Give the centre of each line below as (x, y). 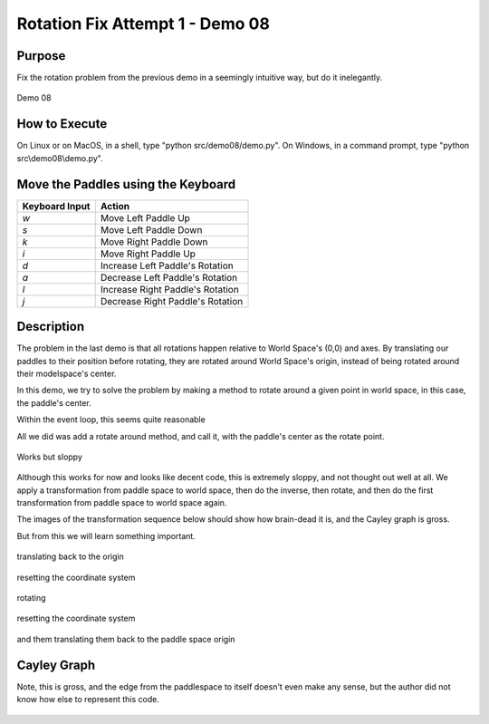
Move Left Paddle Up (145, 217)
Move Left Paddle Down (151, 229)
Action (115, 206)
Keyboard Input (56, 206)
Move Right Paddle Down (154, 242)
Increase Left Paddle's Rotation (167, 265)
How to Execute (62, 124)
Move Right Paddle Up (148, 254)
